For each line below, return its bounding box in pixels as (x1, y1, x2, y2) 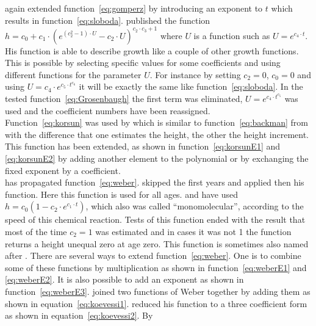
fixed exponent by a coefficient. (5, 164, 121, 176)
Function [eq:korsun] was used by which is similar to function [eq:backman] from (5, 116, 308, 129)
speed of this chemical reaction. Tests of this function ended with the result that (5, 213, 306, 226)
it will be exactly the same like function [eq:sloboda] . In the (79, 80, 303, 93)
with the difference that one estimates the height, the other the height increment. (5, 128, 309, 140)
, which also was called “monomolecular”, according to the (85, 200, 304, 212)
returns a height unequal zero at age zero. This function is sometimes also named (5, 237, 309, 250)
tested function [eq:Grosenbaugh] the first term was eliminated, (5, 92, 243, 105)
